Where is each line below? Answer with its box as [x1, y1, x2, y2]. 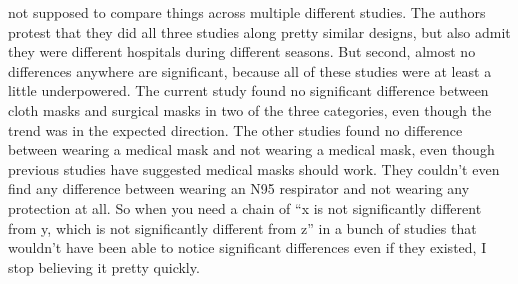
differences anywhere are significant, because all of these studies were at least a [8, 60, 492, 81]
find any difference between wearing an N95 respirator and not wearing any [8, 178, 470, 199]
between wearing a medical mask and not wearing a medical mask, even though [8, 139, 495, 160]
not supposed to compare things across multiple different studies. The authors [8, 2, 486, 22]
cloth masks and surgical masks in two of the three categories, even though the [8, 99, 492, 120]
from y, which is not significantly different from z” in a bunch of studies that [8, 217, 477, 238]
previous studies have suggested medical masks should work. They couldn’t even [8, 158, 500, 179]
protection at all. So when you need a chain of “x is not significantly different [8, 197, 482, 218]
